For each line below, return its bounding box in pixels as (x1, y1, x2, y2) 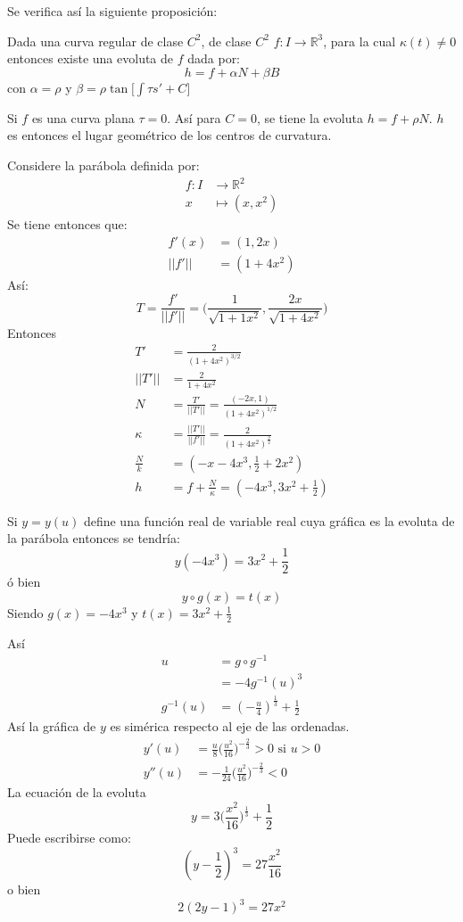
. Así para (167, 108, 221, 127)
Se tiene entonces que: (7, 215, 128, 234)
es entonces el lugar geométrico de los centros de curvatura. (7, 126, 332, 144)
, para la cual (323, 31, 396, 50)
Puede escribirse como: (7, 827, 131, 846)
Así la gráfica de (7, 717, 96, 736)
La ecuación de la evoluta (7, 783, 146, 802)
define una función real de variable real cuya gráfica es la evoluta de (83, 511, 455, 530)
